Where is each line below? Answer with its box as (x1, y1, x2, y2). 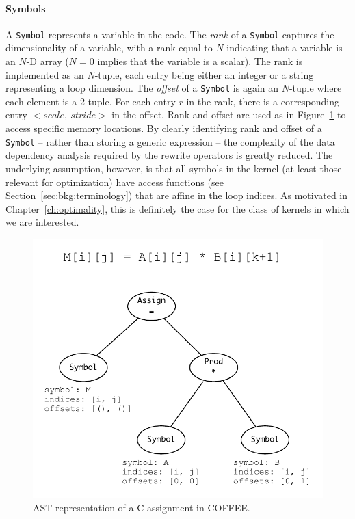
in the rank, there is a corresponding (186, 94, 340, 108)
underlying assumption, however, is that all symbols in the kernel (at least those (5, 161, 342, 175)
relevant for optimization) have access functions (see (5, 174, 224, 189)
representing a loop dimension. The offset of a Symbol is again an (5, 81, 279, 95)
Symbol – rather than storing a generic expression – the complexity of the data (5, 134, 335, 148)
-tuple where (289, 81, 342, 95)
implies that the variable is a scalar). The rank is (97, 54, 303, 68)
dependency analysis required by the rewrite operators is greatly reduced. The (5, 148, 333, 162)
